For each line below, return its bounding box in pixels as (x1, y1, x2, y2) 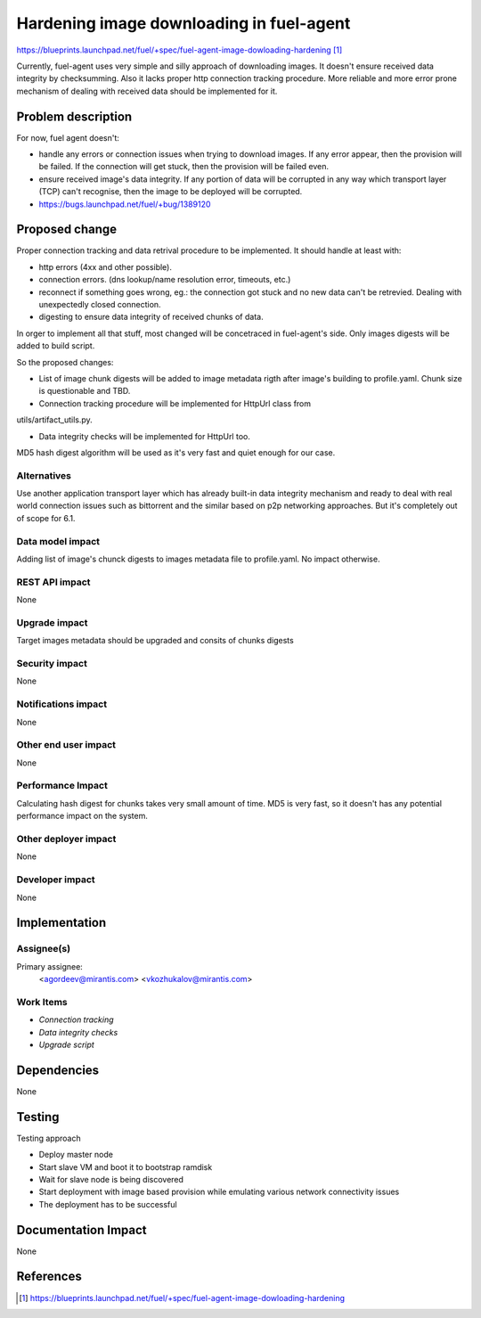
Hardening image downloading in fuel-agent (16, 13, 351, 33)
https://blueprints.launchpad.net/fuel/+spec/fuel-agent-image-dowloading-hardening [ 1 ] (16, 45, 343, 55)
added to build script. (16, 340, 95, 351)
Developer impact (16, 873, 95, 886)
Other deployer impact (16, 833, 117, 846)
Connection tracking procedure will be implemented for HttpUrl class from (38, 397, 312, 409)
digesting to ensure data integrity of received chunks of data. (38, 312, 264, 323)
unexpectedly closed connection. (38, 299, 161, 310)
